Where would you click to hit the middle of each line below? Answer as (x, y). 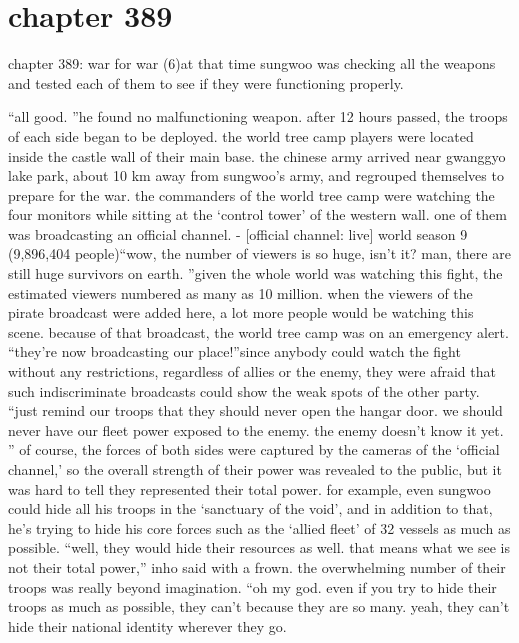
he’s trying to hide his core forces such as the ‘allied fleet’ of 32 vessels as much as (259, 527)
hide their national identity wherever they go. (147, 625)
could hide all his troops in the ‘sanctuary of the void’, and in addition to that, (250, 508)
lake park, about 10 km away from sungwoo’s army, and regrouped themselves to (256, 175)
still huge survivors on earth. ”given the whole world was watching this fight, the (255, 273)
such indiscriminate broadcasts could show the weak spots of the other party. (244, 390)
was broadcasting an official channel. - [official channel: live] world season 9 (238, 233)
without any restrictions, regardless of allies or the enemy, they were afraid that (252, 371)
